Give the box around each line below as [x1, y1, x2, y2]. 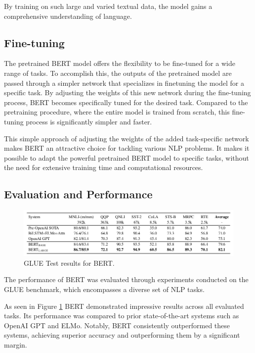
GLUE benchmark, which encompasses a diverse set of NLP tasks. [4, 284, 205, 294]
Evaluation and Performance [4, 186, 153, 202]
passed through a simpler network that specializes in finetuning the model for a [4, 77, 244, 88]
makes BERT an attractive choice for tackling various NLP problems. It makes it [4, 143, 250, 153]
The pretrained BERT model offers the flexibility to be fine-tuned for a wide [4, 58, 235, 68]
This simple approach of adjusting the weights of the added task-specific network [4, 133, 249, 143]
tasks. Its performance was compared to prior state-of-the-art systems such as [4, 310, 239, 321]
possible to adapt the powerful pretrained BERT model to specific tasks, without [4, 152, 249, 163]
